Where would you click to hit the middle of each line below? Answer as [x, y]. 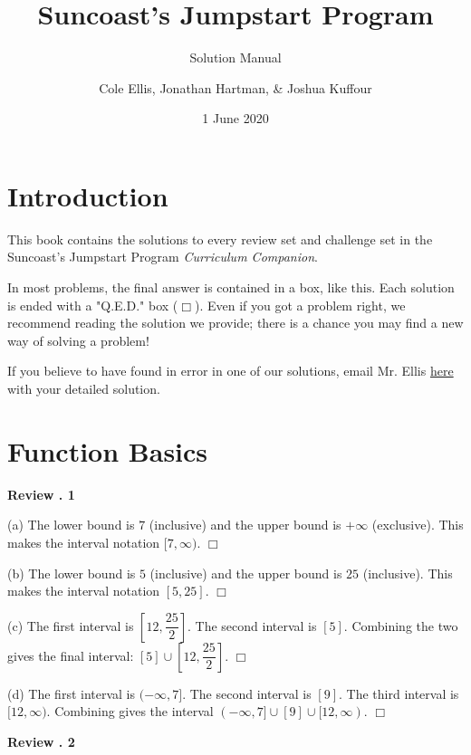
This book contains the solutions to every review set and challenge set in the [220, 239]
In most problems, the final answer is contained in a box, [165, 287]
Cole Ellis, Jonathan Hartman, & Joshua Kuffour [235, 87]
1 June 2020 [235, 118]
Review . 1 [41, 494]
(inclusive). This [408, 573]
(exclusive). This [418, 525]
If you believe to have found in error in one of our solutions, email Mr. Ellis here [231, 371]
